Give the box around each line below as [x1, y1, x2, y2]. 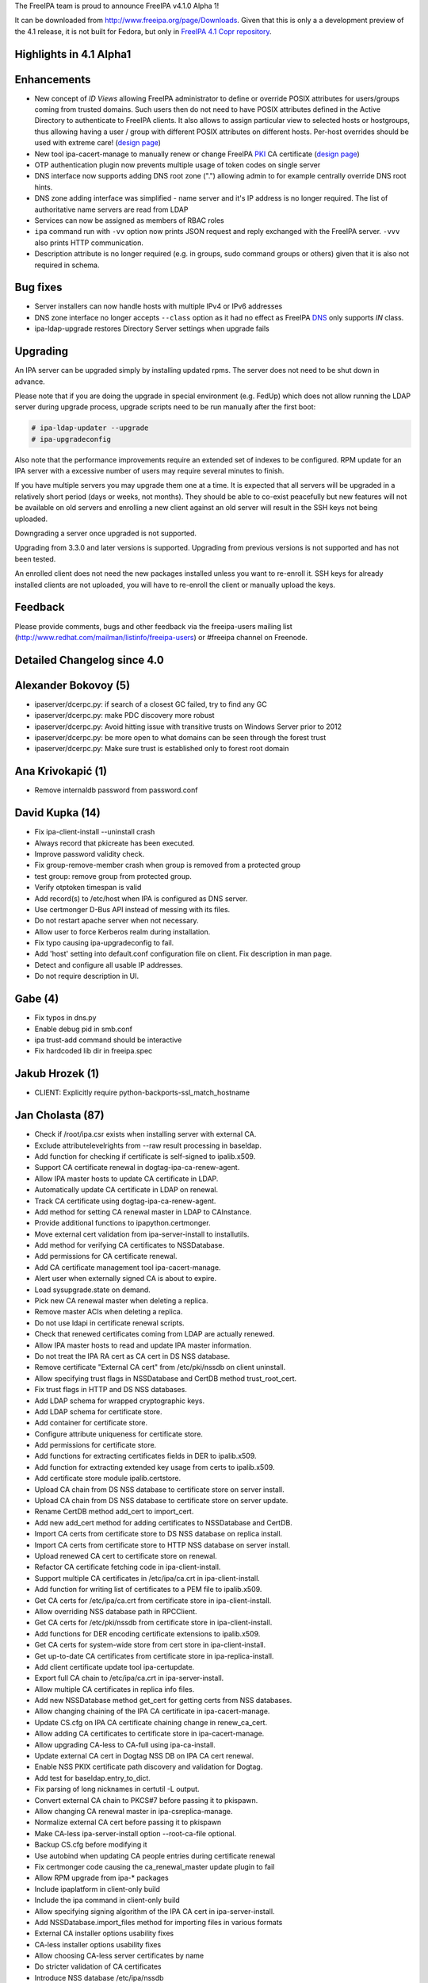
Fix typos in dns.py [34, 1013, 97, 1022]
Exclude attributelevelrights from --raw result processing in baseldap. [34, 1141, 262, 1150]
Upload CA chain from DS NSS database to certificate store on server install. [34, 1484, 285, 1494]
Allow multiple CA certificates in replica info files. [34, 1684, 195, 1693]
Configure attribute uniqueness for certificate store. [34, 1429, 204, 1439]
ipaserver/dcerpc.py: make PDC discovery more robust [34, 711, 215, 720]
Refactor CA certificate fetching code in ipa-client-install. [34, 1563, 221, 1572]
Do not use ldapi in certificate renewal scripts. [34, 1318, 185, 1328]
